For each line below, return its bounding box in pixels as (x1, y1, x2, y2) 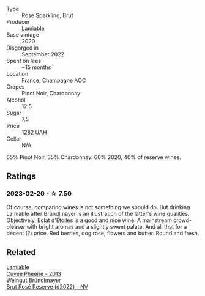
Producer (6, 18, 30, 25)
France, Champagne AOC (21, 76, 86, 84)
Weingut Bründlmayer (6, 276, 61, 284)
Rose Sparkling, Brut (21, 12, 73, 19)
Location (6, 70, 29, 77)
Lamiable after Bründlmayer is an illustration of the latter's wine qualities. (6, 210, 190, 217)
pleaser (6, 223, 26, 230)
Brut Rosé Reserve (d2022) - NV (6, 283, 89, 290)
